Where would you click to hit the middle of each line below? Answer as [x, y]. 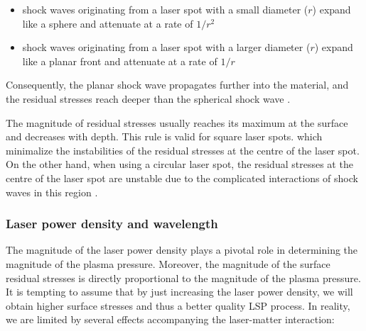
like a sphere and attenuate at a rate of [108, 23]
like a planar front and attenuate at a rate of [120, 61]
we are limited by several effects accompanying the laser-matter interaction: [170, 319]
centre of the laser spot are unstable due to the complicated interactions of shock [182, 178]
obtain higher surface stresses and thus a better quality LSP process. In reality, [178, 305]
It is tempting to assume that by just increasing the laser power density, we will [179, 292]
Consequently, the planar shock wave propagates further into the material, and [177, 85]
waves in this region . [52, 192]
